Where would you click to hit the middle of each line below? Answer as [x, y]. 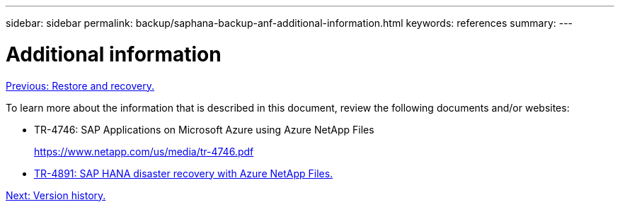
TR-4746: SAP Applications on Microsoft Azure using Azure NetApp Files [204, 129]
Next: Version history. [56, 195]
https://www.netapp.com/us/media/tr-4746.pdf [144, 151]
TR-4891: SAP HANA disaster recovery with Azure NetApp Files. [184, 173]
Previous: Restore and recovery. [80, 85]
